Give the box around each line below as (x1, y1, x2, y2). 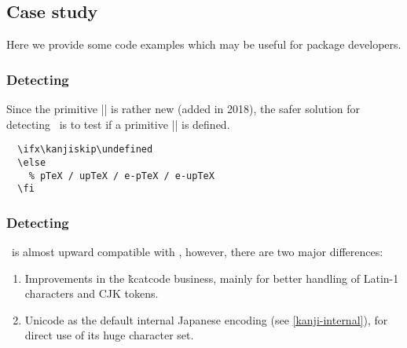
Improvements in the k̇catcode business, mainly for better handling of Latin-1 (24, 269, 399, 286)
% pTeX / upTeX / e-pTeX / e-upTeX (28, 170, 214, 181)
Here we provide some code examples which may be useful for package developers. (6, 36, 401, 53)
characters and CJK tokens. (24, 285, 159, 302)
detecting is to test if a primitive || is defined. (6, 115, 230, 132)
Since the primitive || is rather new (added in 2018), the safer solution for (6, 101, 361, 117)
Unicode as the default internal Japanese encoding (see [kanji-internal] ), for (24, 311, 388, 328)
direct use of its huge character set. (24, 327, 194, 343)
